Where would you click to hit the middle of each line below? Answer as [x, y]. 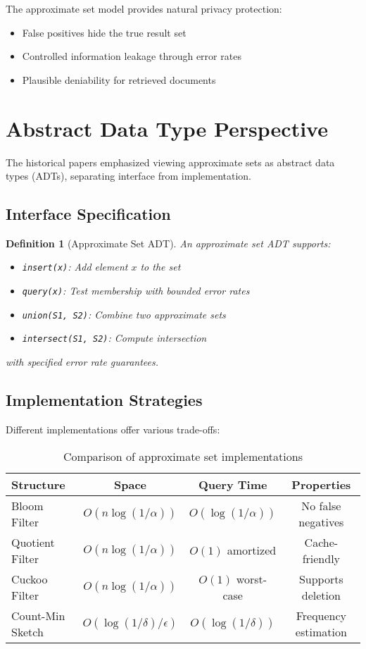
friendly [321, 558]
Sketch [27, 631]
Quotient [33, 542]
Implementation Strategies [104, 400]
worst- [252, 579]
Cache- [321, 542]
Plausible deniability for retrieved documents [119, 79]
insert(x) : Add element [75, 267]
